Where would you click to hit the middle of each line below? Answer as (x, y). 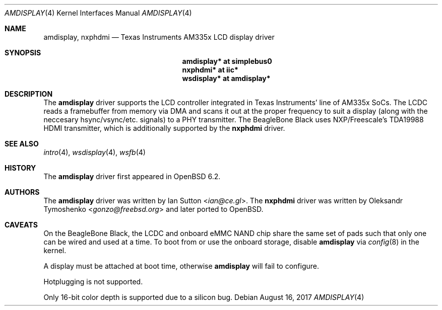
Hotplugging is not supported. (93, 282)
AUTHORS (22, 192)
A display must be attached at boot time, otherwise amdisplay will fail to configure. (181, 266)
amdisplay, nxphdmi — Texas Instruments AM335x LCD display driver (159, 37)
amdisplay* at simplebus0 (227, 61)
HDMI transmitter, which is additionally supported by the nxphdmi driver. (164, 128)
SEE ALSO (22, 144)
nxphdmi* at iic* (210, 70)
